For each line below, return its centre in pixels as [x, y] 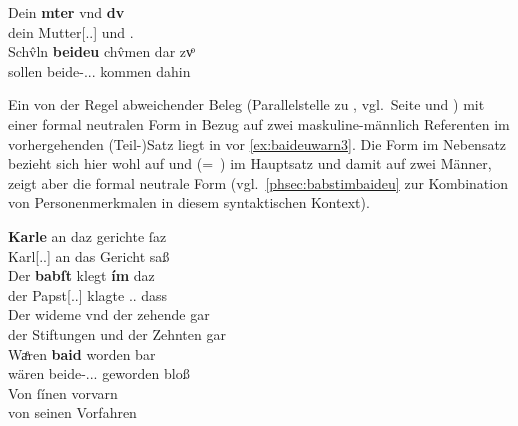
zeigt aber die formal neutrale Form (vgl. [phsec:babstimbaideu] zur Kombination [258, 182]
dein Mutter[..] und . [71, 31]
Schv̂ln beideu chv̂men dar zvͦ [101, 51]
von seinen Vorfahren [72, 412]
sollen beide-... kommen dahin [99, 70]
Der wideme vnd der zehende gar [109, 314]
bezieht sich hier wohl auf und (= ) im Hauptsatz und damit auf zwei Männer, [250, 163]
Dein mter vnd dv [66, 12]
